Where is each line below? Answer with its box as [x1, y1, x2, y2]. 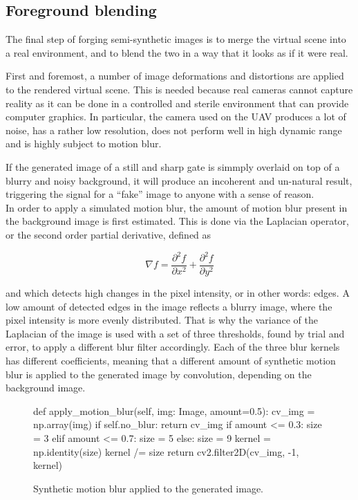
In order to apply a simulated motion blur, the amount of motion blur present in [6, 200, 348, 214]
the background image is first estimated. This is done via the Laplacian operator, [6, 214, 349, 228]
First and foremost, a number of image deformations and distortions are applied [6, 68, 344, 83]
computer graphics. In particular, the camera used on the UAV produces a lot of [6, 109, 346, 124]
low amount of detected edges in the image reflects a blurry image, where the [6, 299, 332, 313]
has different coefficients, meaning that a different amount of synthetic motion [6, 353, 336, 368]
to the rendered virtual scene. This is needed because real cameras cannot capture [6, 82, 353, 96]
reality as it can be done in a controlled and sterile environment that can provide [6, 95, 349, 110]
